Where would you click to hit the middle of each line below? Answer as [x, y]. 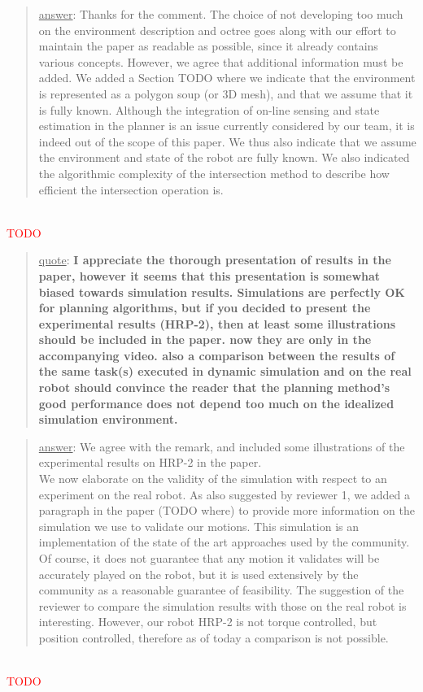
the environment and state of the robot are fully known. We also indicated [224, 157]
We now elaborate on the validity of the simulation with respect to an [213, 479]
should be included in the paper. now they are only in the [205, 339]
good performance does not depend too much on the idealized [216, 403]
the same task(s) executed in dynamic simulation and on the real [225, 371]
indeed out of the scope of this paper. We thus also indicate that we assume [227, 141]
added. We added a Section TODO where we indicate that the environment [227, 78]
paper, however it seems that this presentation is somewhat [209, 275]
